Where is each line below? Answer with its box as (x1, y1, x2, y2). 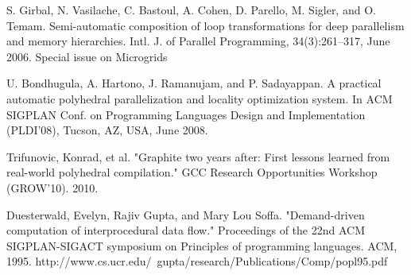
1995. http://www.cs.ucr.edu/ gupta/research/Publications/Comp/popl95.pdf (6, 253, 388, 269)
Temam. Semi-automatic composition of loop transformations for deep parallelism (6, 17, 405, 33)
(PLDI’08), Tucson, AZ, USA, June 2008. (6, 122, 208, 138)
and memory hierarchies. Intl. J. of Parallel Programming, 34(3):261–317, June (6, 33, 390, 49)
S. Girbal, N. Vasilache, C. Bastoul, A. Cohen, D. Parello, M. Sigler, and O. (6, 2, 376, 17)
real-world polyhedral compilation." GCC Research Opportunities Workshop (6, 164, 378, 180)
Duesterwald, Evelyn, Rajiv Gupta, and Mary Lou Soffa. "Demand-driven (6, 206, 365, 223)
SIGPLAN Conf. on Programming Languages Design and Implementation (6, 106, 366, 122)
